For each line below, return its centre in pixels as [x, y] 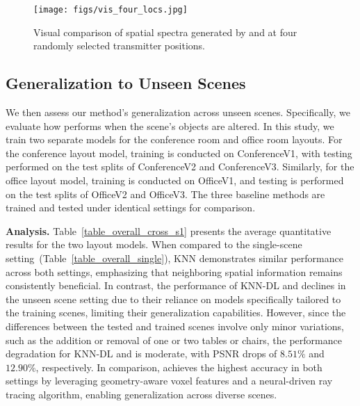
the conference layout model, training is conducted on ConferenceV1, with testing [179, 153]
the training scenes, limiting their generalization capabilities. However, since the [176, 312]
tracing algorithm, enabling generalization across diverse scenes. [141, 394]
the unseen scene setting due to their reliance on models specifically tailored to [173, 299]
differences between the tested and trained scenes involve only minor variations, [175, 326]
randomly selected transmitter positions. [119, 46]
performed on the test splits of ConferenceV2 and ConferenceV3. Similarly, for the [180, 167]
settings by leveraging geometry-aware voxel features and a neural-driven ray [169, 381]
